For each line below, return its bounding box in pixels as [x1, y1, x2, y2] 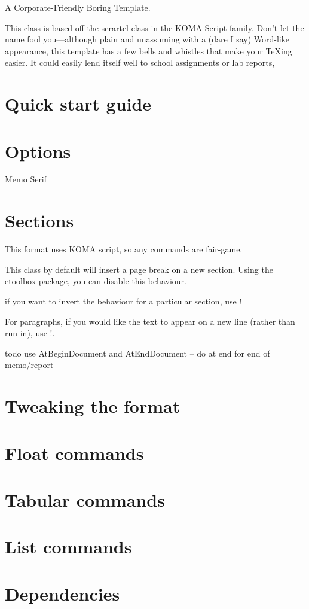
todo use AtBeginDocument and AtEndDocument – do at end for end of [5, 346, 270, 359]
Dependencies [5, 581, 120, 605]
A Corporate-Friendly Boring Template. [5, 1, 151, 13]
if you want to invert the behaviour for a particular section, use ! [5, 294, 242, 307]
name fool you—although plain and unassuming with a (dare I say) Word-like [5, 33, 289, 45]
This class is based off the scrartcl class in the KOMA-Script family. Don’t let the [5, 21, 304, 34]
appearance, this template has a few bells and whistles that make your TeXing [5, 44, 292, 57]
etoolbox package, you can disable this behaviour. [5, 275, 186, 287]
